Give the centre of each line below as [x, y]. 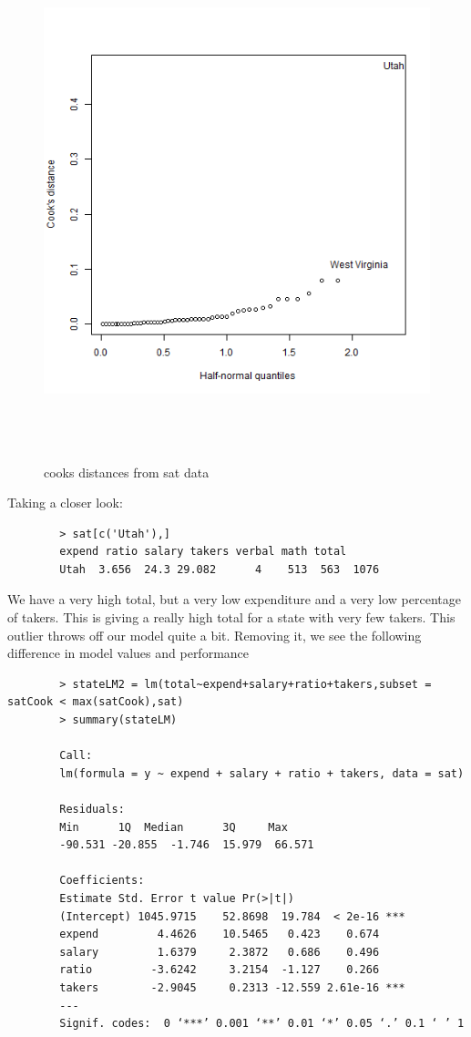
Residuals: [92, 810]
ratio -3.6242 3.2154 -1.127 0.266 [220, 970]
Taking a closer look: [65, 503]
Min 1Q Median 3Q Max [174, 827]
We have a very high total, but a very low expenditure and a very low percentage [234, 599]
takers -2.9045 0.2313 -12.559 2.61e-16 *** [232, 987]
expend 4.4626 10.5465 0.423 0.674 [220, 934]
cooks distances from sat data [127, 472]
